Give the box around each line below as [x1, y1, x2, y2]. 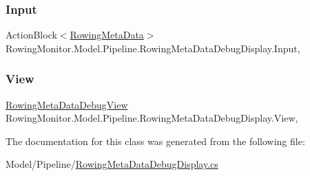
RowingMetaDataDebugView [6, 97, 128, 111]
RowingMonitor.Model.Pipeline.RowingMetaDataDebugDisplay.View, [6, 111, 298, 125]
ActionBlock [6, 27, 57, 42]
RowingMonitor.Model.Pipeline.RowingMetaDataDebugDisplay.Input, [6, 41, 300, 55]
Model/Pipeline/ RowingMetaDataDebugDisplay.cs [6, 157, 218, 171]
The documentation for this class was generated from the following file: [6, 133, 305, 148]
